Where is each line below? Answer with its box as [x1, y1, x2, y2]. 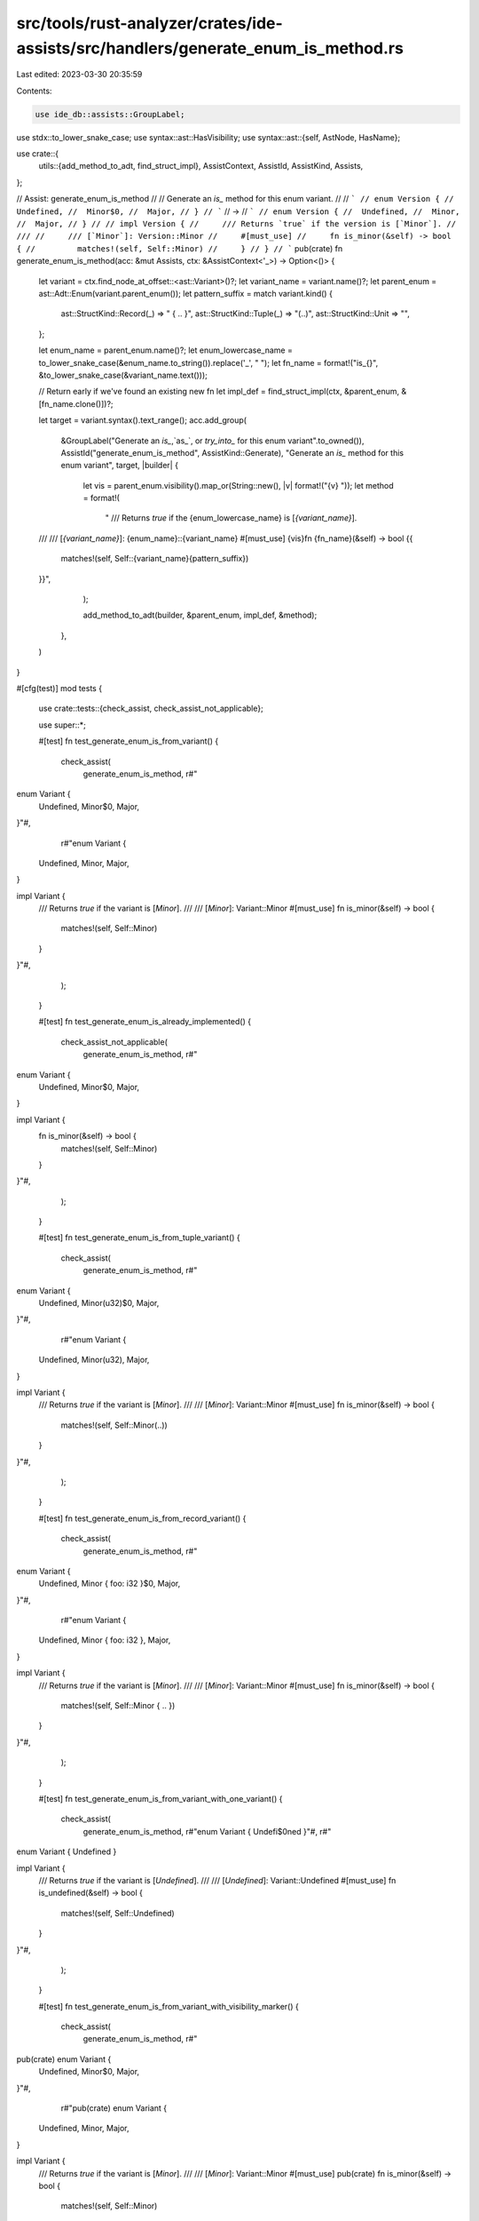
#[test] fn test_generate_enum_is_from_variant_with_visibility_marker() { [38, 2001, 299, 2011]
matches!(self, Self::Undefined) [60, 1907, 175, 1918]
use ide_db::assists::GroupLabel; [35, 109, 185, 119]
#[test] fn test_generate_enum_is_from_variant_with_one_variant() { [38, 1793, 283, 1803]
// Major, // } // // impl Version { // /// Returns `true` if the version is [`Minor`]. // [16, 219, 457, 229]
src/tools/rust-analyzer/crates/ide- [16, 13, 283, 33]
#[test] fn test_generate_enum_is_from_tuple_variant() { [38, 1232, 241, 1243]
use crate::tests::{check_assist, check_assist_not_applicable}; [38, 703, 263, 714]
